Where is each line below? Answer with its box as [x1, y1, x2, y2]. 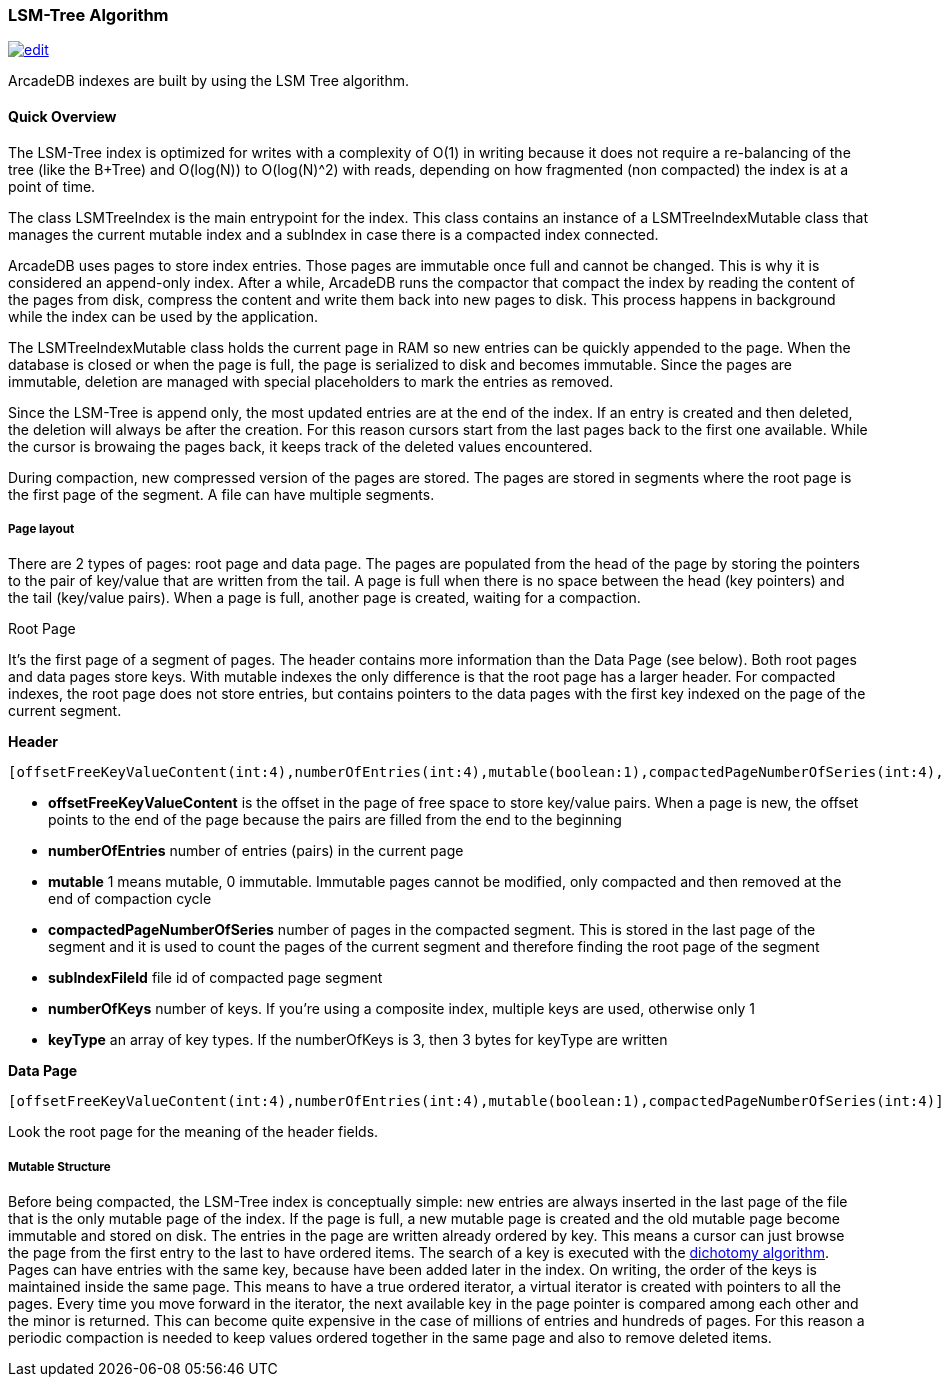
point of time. [8, 177, 96, 195]
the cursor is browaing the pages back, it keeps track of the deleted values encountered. [8, 437, 593, 455]
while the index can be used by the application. [8, 307, 318, 325]
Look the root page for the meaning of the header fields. [8, 1123, 379, 1141]
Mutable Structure [8, 1159, 111, 1174]
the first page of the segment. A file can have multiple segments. [8, 485, 435, 503]
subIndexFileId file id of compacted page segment [48, 969, 383, 987]
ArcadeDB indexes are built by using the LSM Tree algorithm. [8, 72, 410, 90]
